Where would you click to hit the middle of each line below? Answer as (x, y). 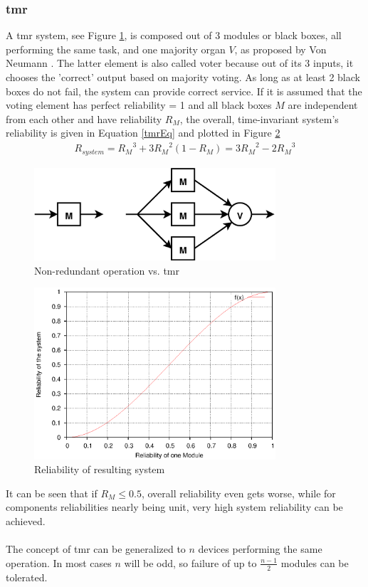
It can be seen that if (52, 493)
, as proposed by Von (280, 49)
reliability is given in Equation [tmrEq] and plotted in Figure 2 (143, 133)
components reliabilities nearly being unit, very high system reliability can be (174, 507)
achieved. (26, 521)
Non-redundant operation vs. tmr (107, 270)
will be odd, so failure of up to (190, 562)
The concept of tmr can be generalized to (96, 549)
